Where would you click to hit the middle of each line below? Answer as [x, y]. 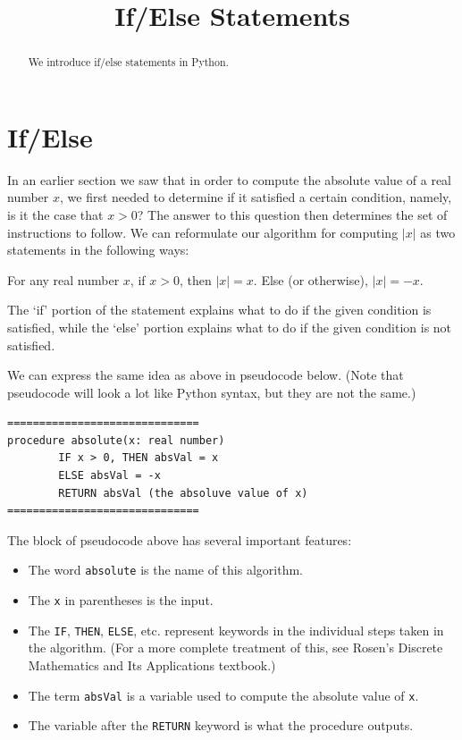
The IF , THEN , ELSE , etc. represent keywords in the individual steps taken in [236, 630]
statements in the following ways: [98, 250]
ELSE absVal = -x [109, 476]
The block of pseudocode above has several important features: [180, 539]
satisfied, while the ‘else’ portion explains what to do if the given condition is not [230, 327]
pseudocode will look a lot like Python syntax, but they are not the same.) [212, 392]
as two [438, 232]
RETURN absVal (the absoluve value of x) [183, 493]
